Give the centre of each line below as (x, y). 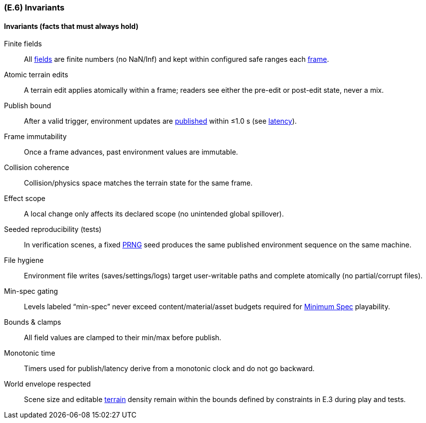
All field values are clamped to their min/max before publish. (123, 338)
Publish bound (28, 106)
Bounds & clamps (33, 322)
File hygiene (24, 260)
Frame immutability (35, 137)
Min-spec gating (31, 291)
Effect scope (25, 199)
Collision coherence (37, 168)
